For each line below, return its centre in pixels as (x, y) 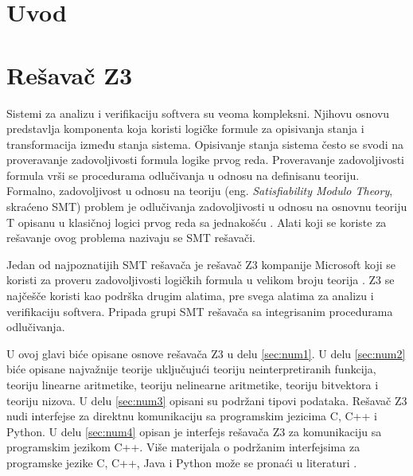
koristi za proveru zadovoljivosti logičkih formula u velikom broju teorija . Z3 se (201, 280)
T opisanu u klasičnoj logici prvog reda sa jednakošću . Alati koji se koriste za (197, 222)
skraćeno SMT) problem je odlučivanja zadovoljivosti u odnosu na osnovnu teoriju (207, 207)
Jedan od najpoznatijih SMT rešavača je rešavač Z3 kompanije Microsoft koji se (201, 264)
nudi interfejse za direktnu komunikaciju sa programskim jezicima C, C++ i (192, 416)
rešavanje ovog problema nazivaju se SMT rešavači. (131, 238)
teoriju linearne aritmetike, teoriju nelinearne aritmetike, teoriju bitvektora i (193, 384)
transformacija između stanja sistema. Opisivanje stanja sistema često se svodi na (205, 144)
